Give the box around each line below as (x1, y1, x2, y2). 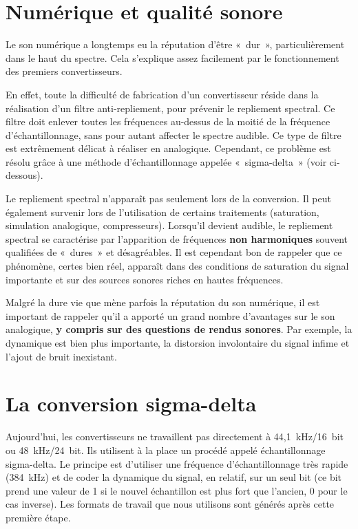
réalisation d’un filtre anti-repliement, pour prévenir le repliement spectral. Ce (6, 100, 335, 115)
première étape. (6, 510, 71, 524)
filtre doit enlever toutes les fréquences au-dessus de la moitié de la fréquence (6, 114, 330, 129)
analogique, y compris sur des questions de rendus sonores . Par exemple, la (6, 322, 352, 336)
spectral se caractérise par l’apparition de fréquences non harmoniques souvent (6, 231, 348, 246)
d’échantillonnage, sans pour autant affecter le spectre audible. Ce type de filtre (6, 127, 341, 142)
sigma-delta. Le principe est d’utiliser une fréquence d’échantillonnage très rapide (6, 456, 348, 471)
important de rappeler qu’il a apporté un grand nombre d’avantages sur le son (6, 308, 335, 323)
